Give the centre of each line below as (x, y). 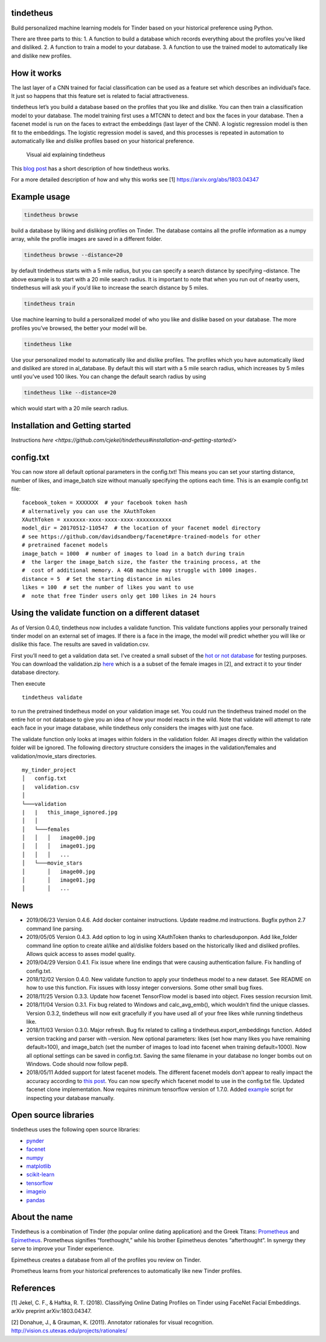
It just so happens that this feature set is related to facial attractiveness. (100, 96)
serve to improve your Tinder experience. (63, 1249)
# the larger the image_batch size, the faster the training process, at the (141, 562)
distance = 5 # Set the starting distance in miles (101, 579)
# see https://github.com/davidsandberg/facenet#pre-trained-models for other (141, 536)
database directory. (35, 672)
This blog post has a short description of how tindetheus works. (91, 168)
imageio (36, 1191)
